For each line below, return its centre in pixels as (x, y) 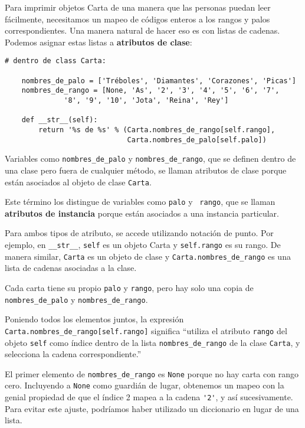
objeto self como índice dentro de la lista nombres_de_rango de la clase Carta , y (152, 342)
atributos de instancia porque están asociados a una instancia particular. (142, 213)
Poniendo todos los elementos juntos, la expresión (94, 319)
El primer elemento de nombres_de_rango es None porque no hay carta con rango (152, 373)
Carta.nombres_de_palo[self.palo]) (197, 140)
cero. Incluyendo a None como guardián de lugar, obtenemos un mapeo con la (145, 385)
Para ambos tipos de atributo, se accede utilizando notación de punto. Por (139, 233)
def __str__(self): (60, 120)
